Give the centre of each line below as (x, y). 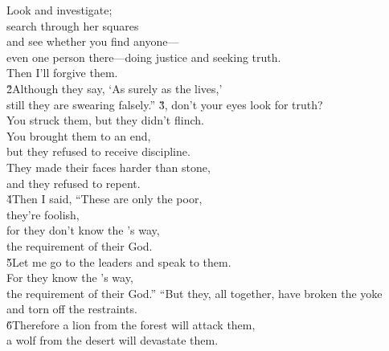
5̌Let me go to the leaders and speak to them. (119, 261)
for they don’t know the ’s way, (83, 230)
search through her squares (73, 25)
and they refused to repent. (74, 183)
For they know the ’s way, (70, 278)
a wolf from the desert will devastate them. (113, 340)
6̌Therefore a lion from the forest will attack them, (131, 324)
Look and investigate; (59, 10)
